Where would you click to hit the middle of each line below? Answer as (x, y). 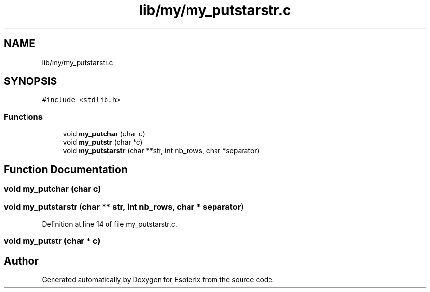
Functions (23, 117)
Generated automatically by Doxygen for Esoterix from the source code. (158, 279)
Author (21, 261)
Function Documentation (66, 169)
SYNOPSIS (31, 81)
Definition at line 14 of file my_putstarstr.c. (109, 224)
